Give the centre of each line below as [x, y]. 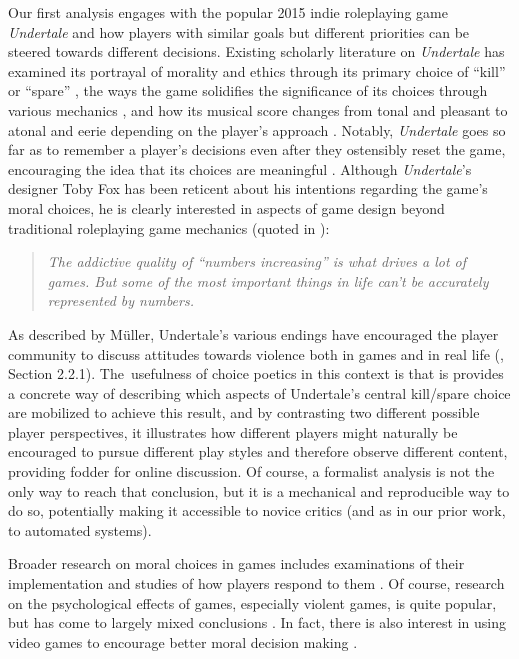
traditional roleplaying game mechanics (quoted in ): [169, 227]
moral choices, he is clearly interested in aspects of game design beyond [226, 207]
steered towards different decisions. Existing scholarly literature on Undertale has [256, 51]
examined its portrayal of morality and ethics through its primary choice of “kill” [257, 70]
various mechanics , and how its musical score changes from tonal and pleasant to [258, 109]
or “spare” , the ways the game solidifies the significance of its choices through [248, 90]
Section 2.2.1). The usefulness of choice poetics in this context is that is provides [256, 373]
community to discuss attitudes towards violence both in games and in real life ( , [256, 353]
